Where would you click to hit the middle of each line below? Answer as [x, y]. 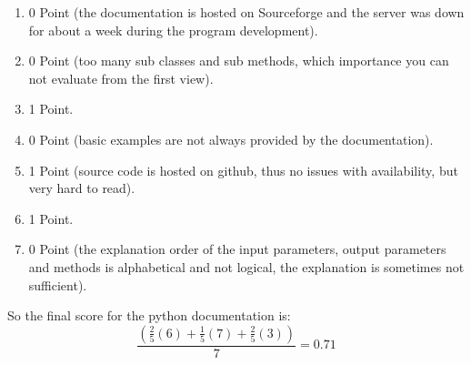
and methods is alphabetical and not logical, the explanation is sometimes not [246, 266]
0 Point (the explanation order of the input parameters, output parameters [237, 249]
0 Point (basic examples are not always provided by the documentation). [231, 139]
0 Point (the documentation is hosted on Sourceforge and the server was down [246, 12]
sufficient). [58, 284]
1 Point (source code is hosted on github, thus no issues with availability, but [243, 170]
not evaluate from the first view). [121, 78]
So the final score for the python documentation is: [149, 315]
